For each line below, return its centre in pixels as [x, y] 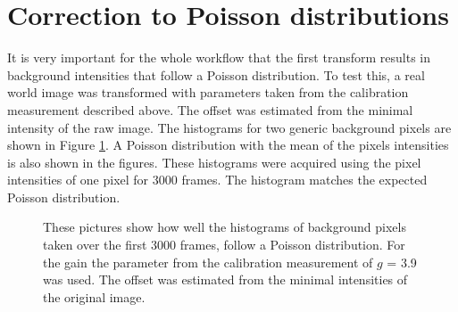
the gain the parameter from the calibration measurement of [208, 262]
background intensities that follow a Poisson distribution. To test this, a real [216, 74]
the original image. [94, 296]
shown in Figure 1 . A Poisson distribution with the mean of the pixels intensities [228, 145]
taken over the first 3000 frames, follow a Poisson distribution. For [224, 245]
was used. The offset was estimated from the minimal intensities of [225, 279]
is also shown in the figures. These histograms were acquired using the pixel [214, 162]
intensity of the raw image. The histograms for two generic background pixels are [229, 127]
